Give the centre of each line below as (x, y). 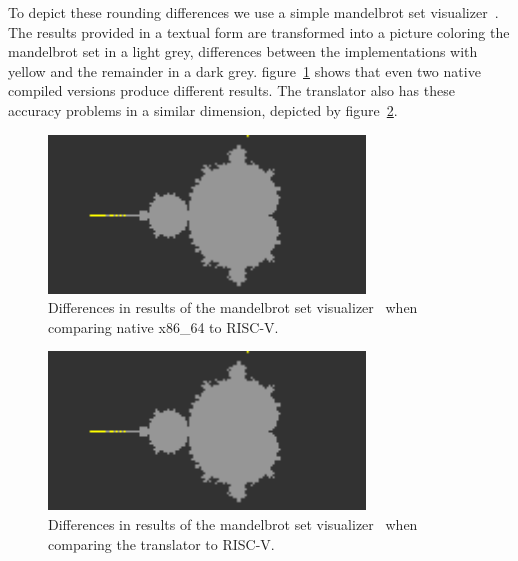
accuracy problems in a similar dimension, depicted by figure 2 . (203, 109)
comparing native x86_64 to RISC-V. (163, 326)
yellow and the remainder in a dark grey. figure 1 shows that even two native (244, 70)
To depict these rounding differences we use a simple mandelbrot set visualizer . (253, 12)
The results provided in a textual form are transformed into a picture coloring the (259, 31)
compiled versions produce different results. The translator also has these (231, 90)
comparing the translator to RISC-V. (161, 543)
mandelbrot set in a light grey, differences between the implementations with (243, 51)
